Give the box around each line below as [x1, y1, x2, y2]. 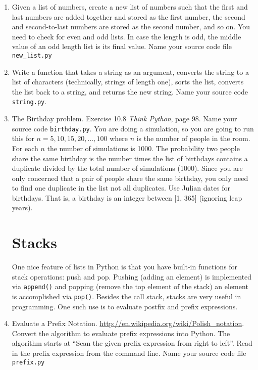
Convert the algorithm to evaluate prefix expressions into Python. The [12, 328, 230, 338]
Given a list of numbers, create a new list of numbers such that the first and [12, 2, 248, 12]
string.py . [12, 96, 47, 107]
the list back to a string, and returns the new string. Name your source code [12, 86, 248, 97]
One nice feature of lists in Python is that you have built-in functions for [12, 261, 238, 272]
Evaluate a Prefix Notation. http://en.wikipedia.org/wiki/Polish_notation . [12, 318, 244, 329]
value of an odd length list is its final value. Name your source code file [12, 41, 232, 52]
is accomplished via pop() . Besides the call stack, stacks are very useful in [12, 291, 241, 302]
